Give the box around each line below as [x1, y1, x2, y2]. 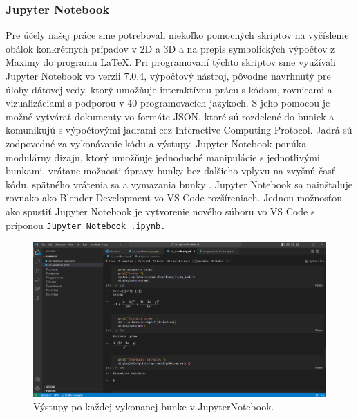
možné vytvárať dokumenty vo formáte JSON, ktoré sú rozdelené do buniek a [6, 109, 335, 123]
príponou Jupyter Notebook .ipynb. [6, 217, 166, 232]
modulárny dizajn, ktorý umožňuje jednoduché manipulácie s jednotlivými [6, 149, 320, 164]
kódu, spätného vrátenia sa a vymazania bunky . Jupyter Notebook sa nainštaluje [6, 176, 352, 191]
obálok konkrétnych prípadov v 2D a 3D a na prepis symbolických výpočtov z [6, 41, 335, 55]
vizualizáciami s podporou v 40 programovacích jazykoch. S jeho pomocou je [6, 96, 330, 110]
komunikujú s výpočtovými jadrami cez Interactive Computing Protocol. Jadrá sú [6, 122, 352, 137]
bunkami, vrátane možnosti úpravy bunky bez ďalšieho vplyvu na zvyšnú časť [6, 163, 336, 178]
